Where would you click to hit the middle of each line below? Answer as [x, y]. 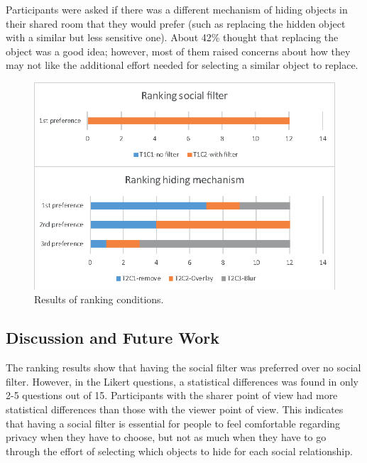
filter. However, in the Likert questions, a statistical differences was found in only [182, 381]
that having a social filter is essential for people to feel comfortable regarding [173, 423]
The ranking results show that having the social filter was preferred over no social [183, 367]
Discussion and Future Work [113, 338]
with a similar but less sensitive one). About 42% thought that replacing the [172, 37]
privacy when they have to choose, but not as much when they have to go [166, 437]
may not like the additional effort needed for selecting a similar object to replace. [182, 65]
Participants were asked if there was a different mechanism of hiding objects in [177, 9]
